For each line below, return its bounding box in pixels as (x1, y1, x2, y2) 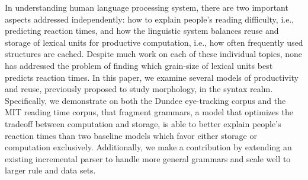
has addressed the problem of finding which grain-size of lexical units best (5, 59, 273, 71)
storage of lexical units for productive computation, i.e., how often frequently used (5, 36, 303, 48)
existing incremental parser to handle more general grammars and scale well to (5, 152, 291, 165)
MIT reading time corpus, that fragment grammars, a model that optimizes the (5, 106, 293, 118)
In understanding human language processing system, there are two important (5, 1, 288, 13)
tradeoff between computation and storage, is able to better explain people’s (5, 117, 281, 130)
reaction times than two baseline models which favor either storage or (5, 129, 257, 141)
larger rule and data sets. (5, 164, 96, 176)
